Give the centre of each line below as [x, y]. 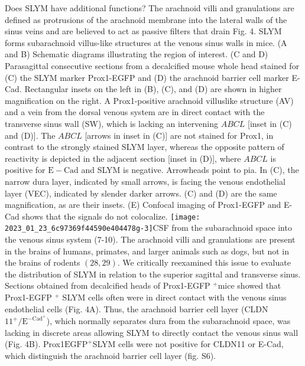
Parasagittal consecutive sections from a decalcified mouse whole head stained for [152, 65]
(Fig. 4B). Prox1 [35, 344]
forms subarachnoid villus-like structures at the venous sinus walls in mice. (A [146, 42]
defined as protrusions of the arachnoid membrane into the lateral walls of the [146, 19]
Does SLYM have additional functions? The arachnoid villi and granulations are [150, 8]
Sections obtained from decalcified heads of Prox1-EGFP [108, 285]
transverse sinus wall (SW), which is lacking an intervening [112, 123]
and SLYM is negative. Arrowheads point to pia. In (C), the [190, 170]
